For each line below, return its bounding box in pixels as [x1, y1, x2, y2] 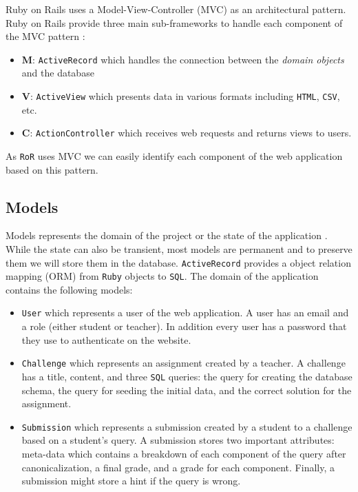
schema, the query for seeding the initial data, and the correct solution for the [21, 382, 352, 397]
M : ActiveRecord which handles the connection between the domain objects [21, 52, 344, 66]
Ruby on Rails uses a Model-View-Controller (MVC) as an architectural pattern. [6, 2, 346, 16]
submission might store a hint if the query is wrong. [21, 473, 241, 488]
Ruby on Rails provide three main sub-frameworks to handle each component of [6, 15, 343, 30]
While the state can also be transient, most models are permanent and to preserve [6, 241, 352, 256]
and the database [21, 65, 94, 80]
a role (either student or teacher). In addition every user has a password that [21, 319, 347, 334]
